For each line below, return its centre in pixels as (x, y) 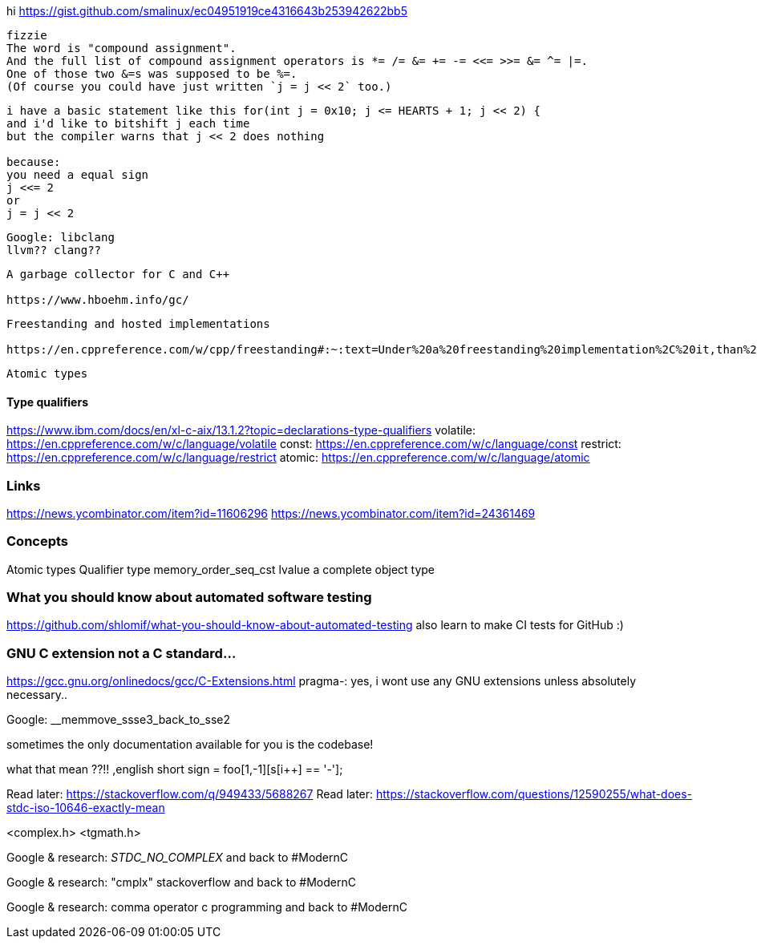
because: (34, 162)
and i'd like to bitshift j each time (128, 123)
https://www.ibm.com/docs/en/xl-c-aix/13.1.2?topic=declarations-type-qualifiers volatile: (241, 430)
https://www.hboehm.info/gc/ (98, 300)
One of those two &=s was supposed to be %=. (152, 74)
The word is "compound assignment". (121, 48)
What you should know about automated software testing (189, 598)
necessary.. (37, 695)
